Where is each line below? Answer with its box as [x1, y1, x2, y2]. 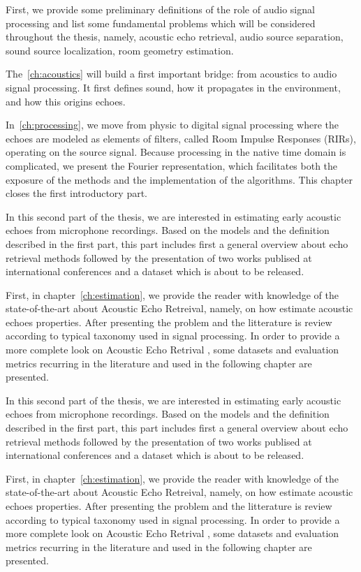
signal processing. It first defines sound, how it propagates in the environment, [6, 80, 341, 94]
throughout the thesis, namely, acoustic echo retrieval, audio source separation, [6, 29, 344, 44]
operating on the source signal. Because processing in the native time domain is [6, 145, 346, 159]
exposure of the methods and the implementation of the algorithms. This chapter [6, 172, 353, 186]
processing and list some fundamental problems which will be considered [6, 15, 316, 30]
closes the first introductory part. [6, 186, 148, 200]
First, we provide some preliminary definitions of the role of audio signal [6, 2, 315, 16]
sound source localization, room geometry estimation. [6, 43, 234, 57]
